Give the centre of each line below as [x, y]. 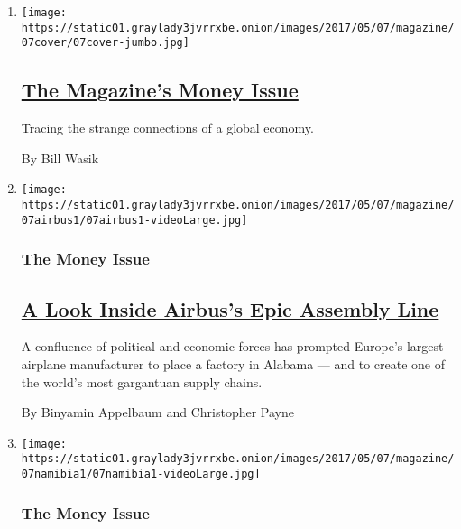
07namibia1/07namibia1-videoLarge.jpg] [141, 474]
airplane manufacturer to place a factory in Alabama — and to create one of [233, 363]
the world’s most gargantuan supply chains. [142, 381]
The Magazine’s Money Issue [160, 90]
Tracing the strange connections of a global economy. [167, 128]
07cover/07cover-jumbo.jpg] [105, 43]
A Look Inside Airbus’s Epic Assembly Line [230, 308]
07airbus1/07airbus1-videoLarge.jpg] [134, 220]
